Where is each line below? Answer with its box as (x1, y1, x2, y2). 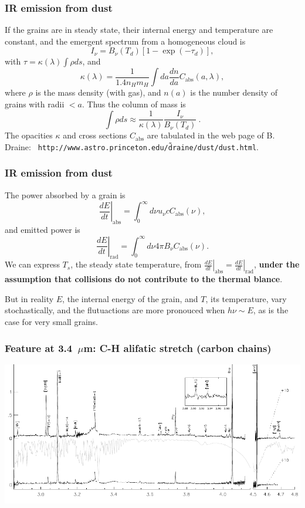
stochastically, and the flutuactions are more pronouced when (5, 304, 225, 316)
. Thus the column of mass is (82, 98, 186, 110)
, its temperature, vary (205, 292, 287, 304)
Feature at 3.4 (5, 340, 73, 355)
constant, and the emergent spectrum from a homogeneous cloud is (5, 35, 246, 47)
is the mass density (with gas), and (35, 86, 161, 99)
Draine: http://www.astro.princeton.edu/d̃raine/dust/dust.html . (5, 140, 259, 153)
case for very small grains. (5, 316, 98, 328)
